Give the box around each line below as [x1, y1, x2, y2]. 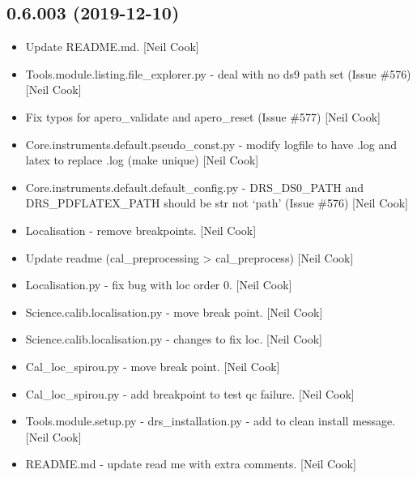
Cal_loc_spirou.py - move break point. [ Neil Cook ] [25, 357, 280, 374]
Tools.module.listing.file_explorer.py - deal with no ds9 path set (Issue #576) [25, 65, 411, 82]
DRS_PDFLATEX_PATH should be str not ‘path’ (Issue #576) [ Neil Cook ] [25, 194, 408, 211]
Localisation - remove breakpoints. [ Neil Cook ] [25, 221, 257, 238]
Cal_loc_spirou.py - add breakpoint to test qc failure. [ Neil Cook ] [25, 385, 355, 402]
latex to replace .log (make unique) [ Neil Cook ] [25, 152, 259, 169]
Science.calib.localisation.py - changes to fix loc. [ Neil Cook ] [25, 331, 322, 348]
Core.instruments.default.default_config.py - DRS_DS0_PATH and [25, 178, 364, 195]
